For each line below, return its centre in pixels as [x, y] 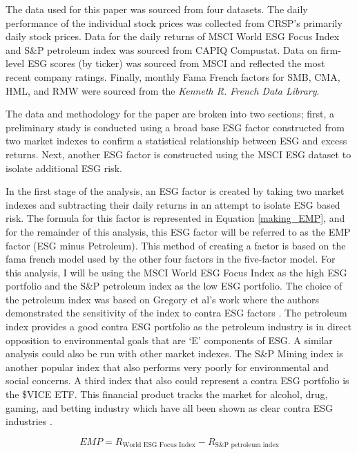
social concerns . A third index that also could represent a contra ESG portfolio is [177, 380]
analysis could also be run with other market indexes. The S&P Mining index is [174, 353]
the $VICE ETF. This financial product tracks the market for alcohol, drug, [167, 394]
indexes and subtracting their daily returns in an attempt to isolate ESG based [173, 204]
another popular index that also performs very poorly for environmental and [167, 367]
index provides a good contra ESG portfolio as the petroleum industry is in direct [179, 327]
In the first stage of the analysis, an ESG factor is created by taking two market [175, 191]
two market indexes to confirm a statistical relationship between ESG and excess [176, 141]
